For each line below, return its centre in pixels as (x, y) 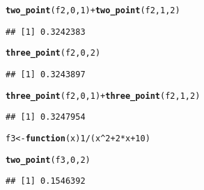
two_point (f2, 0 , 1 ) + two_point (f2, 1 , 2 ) (93, 10)
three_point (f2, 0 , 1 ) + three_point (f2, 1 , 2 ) (103, 96)
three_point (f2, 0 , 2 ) (53, 53)
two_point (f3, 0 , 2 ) (48, 160)
